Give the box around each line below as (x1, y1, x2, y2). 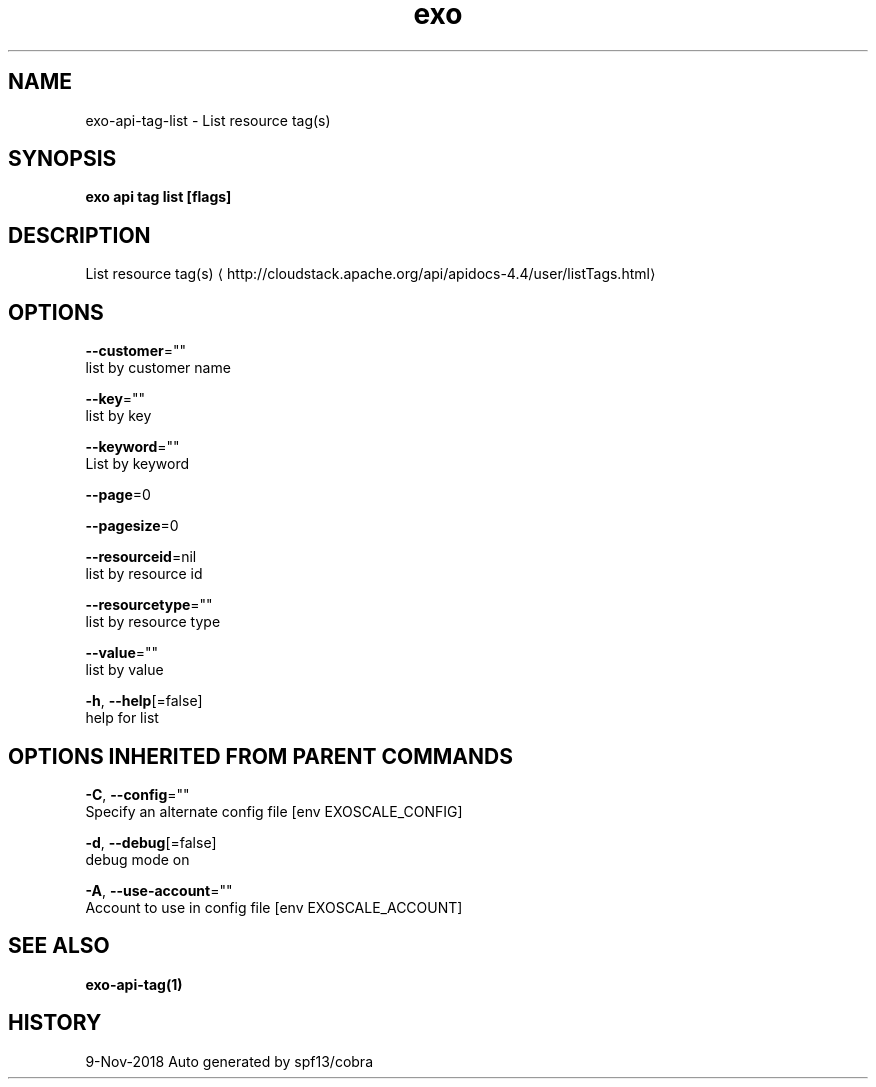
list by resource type (85, 613, 221, 631)
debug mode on (85, 850, 190, 868)
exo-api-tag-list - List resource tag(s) (85, 111, 331, 129)
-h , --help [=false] (85, 692, 203, 710)
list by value (85, 661, 164, 679)
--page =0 (85, 486, 151, 504)
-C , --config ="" (85, 785, 190, 803)
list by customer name (85, 359, 231, 377)
